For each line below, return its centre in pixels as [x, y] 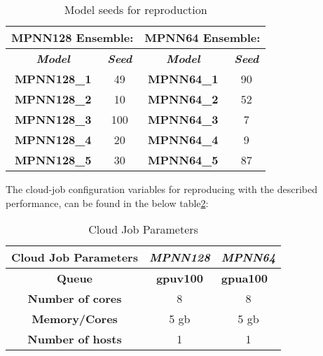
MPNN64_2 [183, 99]
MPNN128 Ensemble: [73, 37]
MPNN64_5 [183, 160]
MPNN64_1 [183, 79]
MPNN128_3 [53, 119]
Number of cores [75, 299]
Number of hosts [75, 339]
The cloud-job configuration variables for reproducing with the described [161, 189]
